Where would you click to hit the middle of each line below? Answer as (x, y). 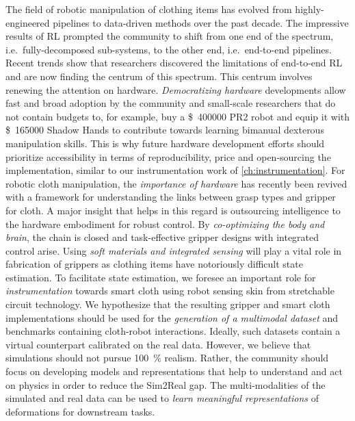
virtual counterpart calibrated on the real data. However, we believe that (158, 344)
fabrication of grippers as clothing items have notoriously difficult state (154, 264)
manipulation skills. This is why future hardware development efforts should (165, 143)
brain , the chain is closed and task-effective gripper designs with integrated (162, 237)
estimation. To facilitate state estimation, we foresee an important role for (161, 277)
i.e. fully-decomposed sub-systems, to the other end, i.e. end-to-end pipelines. (169, 49)
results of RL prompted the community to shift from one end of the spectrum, (170, 36)
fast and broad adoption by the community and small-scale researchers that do (171, 103)
